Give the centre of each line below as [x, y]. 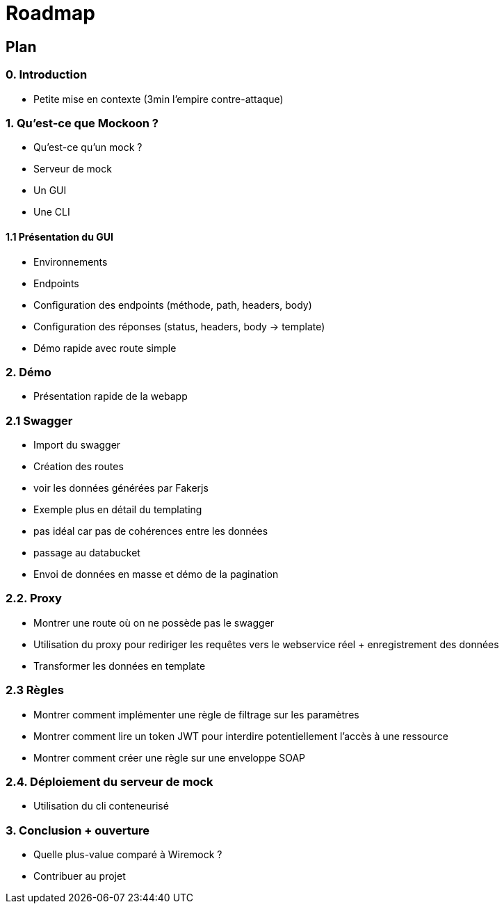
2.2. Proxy [34, 598]
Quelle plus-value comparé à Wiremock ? [128, 855]
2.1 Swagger [39, 420]
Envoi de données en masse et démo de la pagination [156, 574]
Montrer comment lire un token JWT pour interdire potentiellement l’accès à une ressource [241, 736]
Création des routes [79, 467]
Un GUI [50, 191]
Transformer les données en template [120, 666]
